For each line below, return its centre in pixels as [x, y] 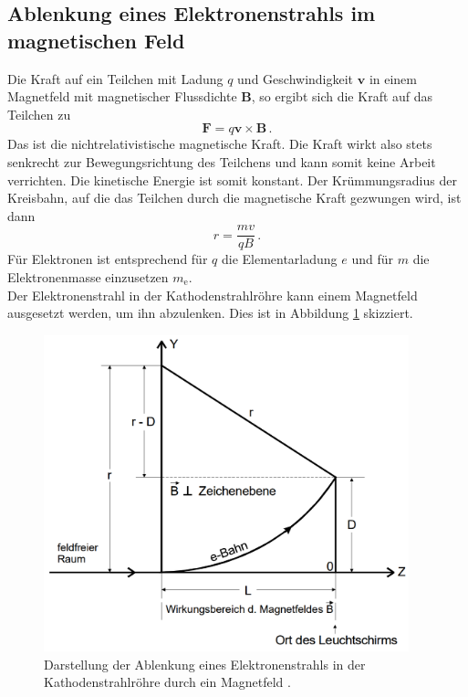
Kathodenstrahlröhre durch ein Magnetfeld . [167, 682]
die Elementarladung [279, 259]
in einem [393, 78]
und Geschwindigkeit [296, 78]
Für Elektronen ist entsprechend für [108, 259]
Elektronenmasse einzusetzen [88, 277]
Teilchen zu [39, 114]
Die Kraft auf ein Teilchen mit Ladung [115, 78]
